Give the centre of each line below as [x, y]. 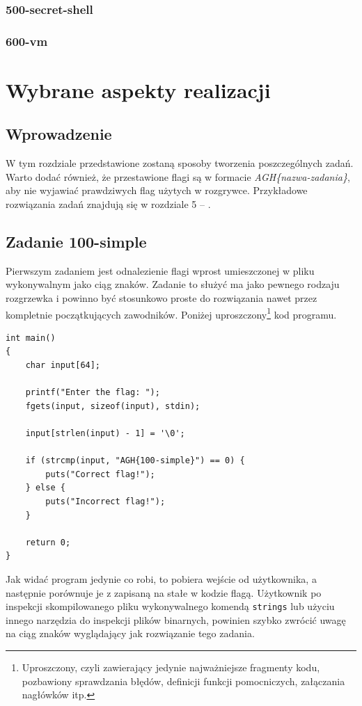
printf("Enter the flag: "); [93, 393]
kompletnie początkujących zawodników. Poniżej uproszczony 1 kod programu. [171, 313]
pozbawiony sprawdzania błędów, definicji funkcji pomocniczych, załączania [183, 681]
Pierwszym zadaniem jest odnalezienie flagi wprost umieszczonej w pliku [160, 270]
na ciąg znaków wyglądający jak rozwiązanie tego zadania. [130, 633]
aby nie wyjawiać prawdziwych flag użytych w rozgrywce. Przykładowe [157, 190]
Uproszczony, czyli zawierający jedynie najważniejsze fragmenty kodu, [171, 667]
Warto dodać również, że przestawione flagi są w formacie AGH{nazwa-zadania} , [178, 176]
